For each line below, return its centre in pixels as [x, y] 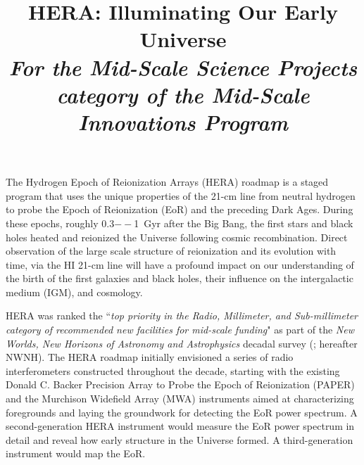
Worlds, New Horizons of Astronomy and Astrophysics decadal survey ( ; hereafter [182, 343]
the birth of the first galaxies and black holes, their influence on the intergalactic [180, 278]
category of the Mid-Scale [183, 94]
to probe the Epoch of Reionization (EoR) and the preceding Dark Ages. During [180, 209]
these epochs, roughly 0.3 [60, 223]
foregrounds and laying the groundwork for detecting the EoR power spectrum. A [182, 412]
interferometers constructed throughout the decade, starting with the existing [173, 370]
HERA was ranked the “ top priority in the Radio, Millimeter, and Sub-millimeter [182, 316]
